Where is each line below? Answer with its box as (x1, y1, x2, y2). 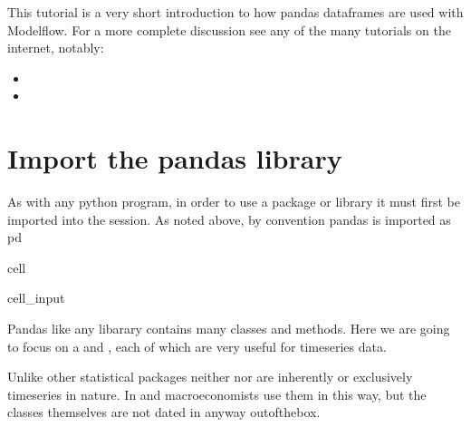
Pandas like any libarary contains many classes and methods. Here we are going (7, 319, 450, 338)
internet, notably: (7, 38, 104, 57)
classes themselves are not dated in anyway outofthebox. (7, 403, 321, 422)
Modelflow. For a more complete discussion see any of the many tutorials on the (7, 20, 451, 39)
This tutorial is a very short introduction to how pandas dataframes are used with (7, 3, 464, 21)
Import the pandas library (7, 140, 342, 177)
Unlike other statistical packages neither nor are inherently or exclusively (7, 367, 413, 386)
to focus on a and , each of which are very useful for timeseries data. (7, 336, 387, 355)
